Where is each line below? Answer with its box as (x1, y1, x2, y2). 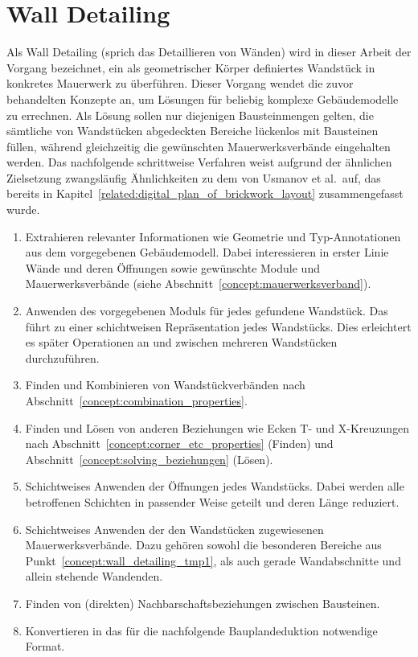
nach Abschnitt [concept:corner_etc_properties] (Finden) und (25, 435, 334, 452)
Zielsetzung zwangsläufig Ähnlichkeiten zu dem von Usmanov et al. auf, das (6, 169, 381, 186)
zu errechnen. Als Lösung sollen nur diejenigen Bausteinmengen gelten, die (6, 106, 374, 123)
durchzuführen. (25, 349, 100, 366)
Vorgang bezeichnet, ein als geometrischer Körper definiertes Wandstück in (6, 59, 375, 76)
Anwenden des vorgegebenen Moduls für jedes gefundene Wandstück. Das (25, 302, 388, 319)
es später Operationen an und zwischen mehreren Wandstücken (25, 334, 338, 351)
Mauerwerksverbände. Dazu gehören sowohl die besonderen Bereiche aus (25, 536, 382, 553)
